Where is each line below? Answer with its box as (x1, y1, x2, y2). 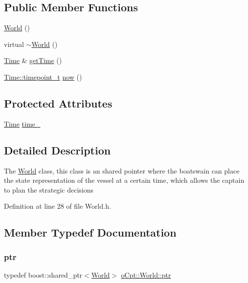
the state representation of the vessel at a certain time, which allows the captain (4, 175, 245, 185)
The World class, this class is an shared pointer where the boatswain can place (4, 165, 240, 175)
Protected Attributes (4, 95, 113, 110)
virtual (4, 39, 24, 49)
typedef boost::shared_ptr (4, 269, 83, 280)
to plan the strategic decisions (4, 184, 94, 195)
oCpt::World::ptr (121, 269, 171, 280)
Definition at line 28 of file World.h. (4, 201, 111, 211)
